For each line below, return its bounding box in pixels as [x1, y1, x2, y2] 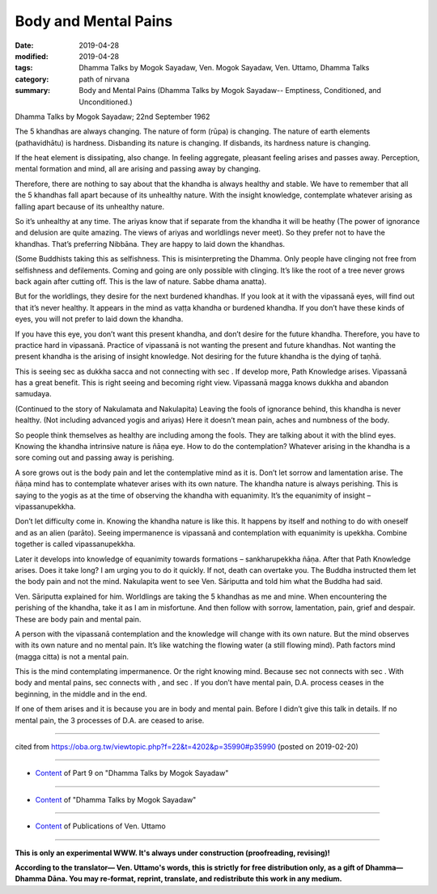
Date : [15, 40, 34, 50]
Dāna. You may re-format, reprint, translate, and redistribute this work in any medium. [47, 874, 343, 883]
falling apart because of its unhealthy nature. [15, 201, 165, 211]
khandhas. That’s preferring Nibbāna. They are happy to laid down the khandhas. [15, 239, 286, 248]
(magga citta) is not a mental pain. [15, 651, 129, 661]
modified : [15, 51, 49, 61]
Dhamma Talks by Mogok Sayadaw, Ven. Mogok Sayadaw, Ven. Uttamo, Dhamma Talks [78, 63, 370, 73]
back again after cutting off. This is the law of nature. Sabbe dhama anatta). [15, 276, 267, 286]
